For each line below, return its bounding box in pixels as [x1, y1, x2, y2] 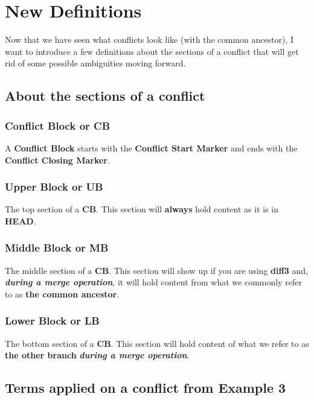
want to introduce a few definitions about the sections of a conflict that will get [5, 45, 299, 57]
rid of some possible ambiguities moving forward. [5, 57, 186, 69]
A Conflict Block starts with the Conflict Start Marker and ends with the [5, 141, 298, 154]
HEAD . [5, 214, 36, 227]
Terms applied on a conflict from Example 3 [5, 378, 286, 397]
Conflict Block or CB [5, 118, 111, 133]
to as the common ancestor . [5, 287, 120, 300]
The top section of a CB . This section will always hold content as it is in [5, 203, 279, 215]
